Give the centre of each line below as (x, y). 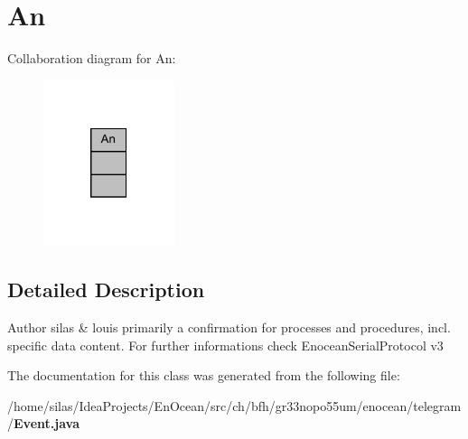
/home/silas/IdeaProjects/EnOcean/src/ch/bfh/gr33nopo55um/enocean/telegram (234, 405)
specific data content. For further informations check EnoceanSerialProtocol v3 (225, 345)
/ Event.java (43, 423)
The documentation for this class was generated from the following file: (204, 375)
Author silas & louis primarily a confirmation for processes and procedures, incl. (229, 327)
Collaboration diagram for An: (92, 58)
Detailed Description (106, 290)
